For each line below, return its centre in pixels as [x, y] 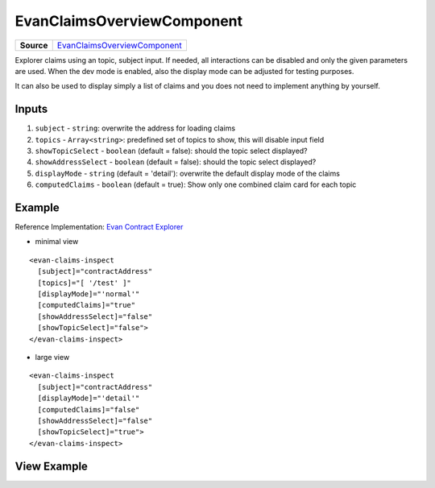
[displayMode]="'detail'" [89, 398]
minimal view [57, 242]
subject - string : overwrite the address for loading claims [135, 128]
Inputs [31, 109]
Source [34, 45]
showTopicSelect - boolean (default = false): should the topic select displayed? [171, 151]
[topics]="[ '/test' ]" [85, 283]
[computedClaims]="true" [87, 305]
